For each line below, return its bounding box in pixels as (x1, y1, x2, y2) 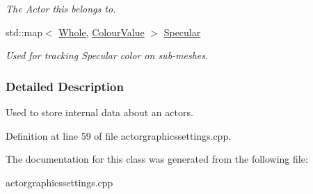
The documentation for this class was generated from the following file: (6, 152, 308, 166)
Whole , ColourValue (58, 24, 145, 39)
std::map (6, 24, 42, 39)
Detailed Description (6, 77, 124, 95)
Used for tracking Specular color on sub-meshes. (6, 48, 209, 63)
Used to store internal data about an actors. (6, 105, 193, 119)
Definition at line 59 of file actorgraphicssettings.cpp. (6, 128, 232, 143)
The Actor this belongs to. (6, 1, 116, 15)
